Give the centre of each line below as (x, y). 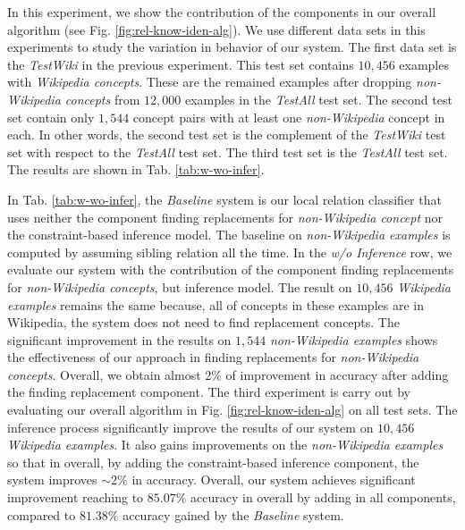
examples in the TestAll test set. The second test (318, 99)
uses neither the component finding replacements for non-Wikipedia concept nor (225, 217)
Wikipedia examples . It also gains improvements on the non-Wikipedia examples (225, 445)
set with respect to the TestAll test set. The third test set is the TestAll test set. (228, 151)
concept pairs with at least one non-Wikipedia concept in (289, 117)
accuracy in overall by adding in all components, (323, 497)
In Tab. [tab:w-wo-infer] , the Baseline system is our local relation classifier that (224, 199)
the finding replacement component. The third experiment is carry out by (209, 392)
